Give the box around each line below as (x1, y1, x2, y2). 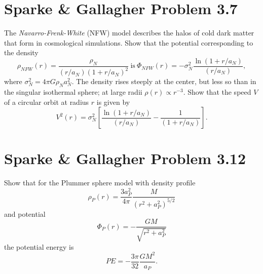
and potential (4, 208, 46, 219)
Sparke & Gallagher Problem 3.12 (4, 148, 246, 169)
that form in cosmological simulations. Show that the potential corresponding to (4, 37, 253, 48)
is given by (96, 96, 130, 107)
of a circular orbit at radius (4, 96, 89, 107)
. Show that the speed (183, 87, 251, 97)
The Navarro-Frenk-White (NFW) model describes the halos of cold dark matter (4, 27, 254, 38)
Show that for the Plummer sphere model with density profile (4, 177, 196, 188)
